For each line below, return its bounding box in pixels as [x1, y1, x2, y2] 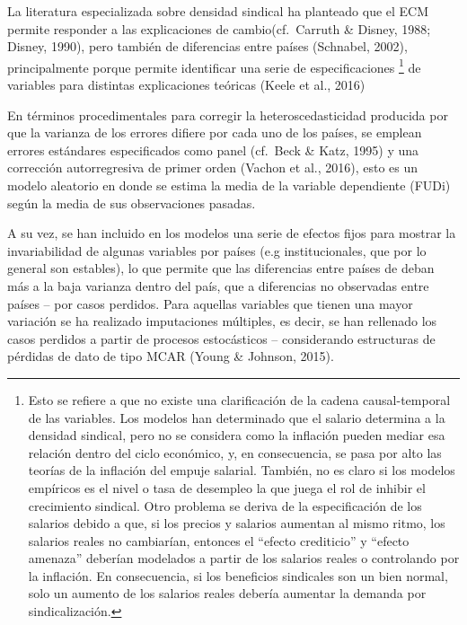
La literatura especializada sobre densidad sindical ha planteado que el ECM [7, 2, 429, 20]
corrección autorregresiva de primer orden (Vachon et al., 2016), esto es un [7, 158, 419, 177]
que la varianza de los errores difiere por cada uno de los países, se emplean [7, 123, 422, 142]
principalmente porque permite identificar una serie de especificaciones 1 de [7, 55, 421, 76]
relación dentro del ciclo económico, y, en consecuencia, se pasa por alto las [28, 443, 442, 462]
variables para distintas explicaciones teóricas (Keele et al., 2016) [7, 75, 366, 94]
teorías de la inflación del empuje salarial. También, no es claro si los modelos [28, 461, 455, 480]
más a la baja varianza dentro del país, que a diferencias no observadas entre [7, 276, 429, 295]
